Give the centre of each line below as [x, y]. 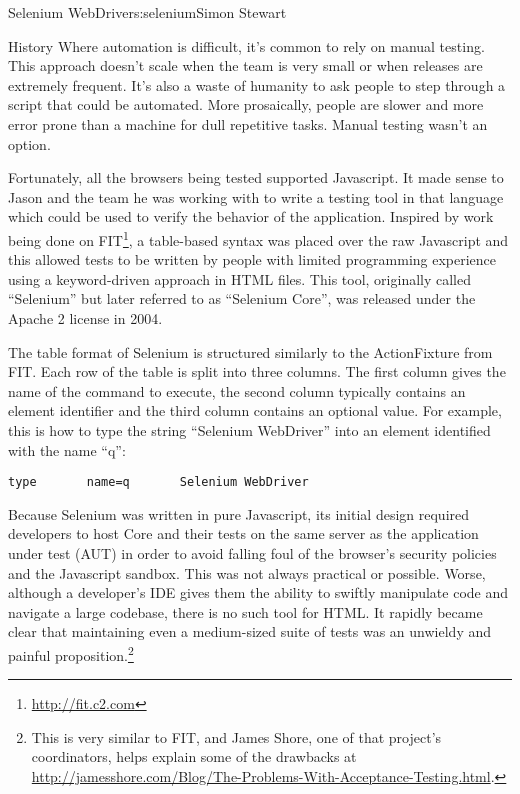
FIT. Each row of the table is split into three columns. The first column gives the [257, 371]
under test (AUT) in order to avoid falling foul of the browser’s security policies [252, 552]
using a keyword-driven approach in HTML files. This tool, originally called [240, 278]
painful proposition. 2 [71, 653]
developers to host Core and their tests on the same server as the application [243, 533]
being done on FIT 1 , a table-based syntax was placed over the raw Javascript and [258, 238]
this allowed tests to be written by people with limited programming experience [252, 259]
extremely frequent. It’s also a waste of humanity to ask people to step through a [257, 84]
